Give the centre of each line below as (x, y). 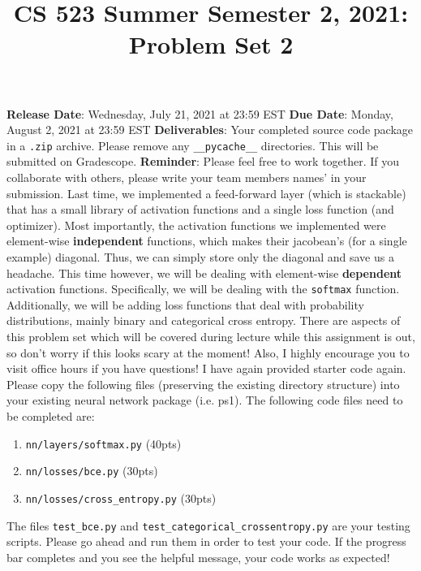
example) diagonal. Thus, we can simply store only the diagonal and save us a (200, 256)
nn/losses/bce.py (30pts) (92, 471)
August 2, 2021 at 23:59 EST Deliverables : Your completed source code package (210, 130)
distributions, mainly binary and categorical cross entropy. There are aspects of (204, 320)
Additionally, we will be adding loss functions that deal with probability (185, 304)
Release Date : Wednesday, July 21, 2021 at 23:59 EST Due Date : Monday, (200, 113)
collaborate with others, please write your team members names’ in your (187, 177)
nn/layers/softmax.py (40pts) (103, 443)
